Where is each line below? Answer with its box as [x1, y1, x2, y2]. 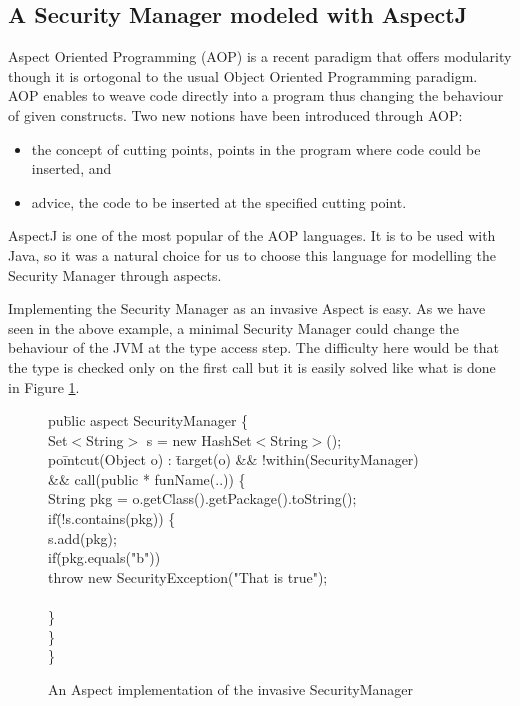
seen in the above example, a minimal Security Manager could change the [8, 317, 459, 338]
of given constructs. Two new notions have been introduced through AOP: [8, 104, 463, 125]
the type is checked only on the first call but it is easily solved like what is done [8, 356, 496, 377]
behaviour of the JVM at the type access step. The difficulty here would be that [8, 337, 499, 358]
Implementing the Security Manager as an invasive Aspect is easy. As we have [8, 298, 486, 319]
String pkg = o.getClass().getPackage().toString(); [48, 488, 357, 509]
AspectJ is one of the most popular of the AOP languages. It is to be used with [8, 225, 496, 246]
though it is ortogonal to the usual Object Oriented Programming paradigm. [8, 65, 478, 86]
